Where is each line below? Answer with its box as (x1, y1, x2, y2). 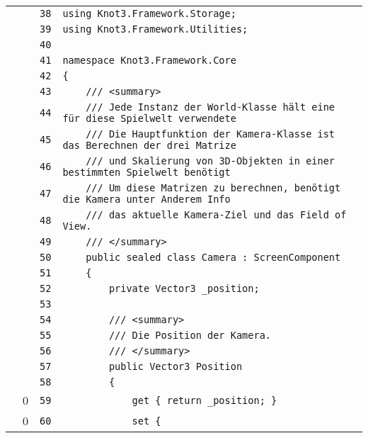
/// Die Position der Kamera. (108, 330, 272, 341)
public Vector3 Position (108, 361, 243, 372)
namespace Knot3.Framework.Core (62, 55, 236, 66)
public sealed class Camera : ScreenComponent (86, 252, 341, 263)
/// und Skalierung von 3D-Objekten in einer (86, 155, 335, 167)
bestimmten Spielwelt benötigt (62, 167, 231, 178)
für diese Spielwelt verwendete (62, 113, 236, 124)
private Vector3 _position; (108, 283, 260, 294)
